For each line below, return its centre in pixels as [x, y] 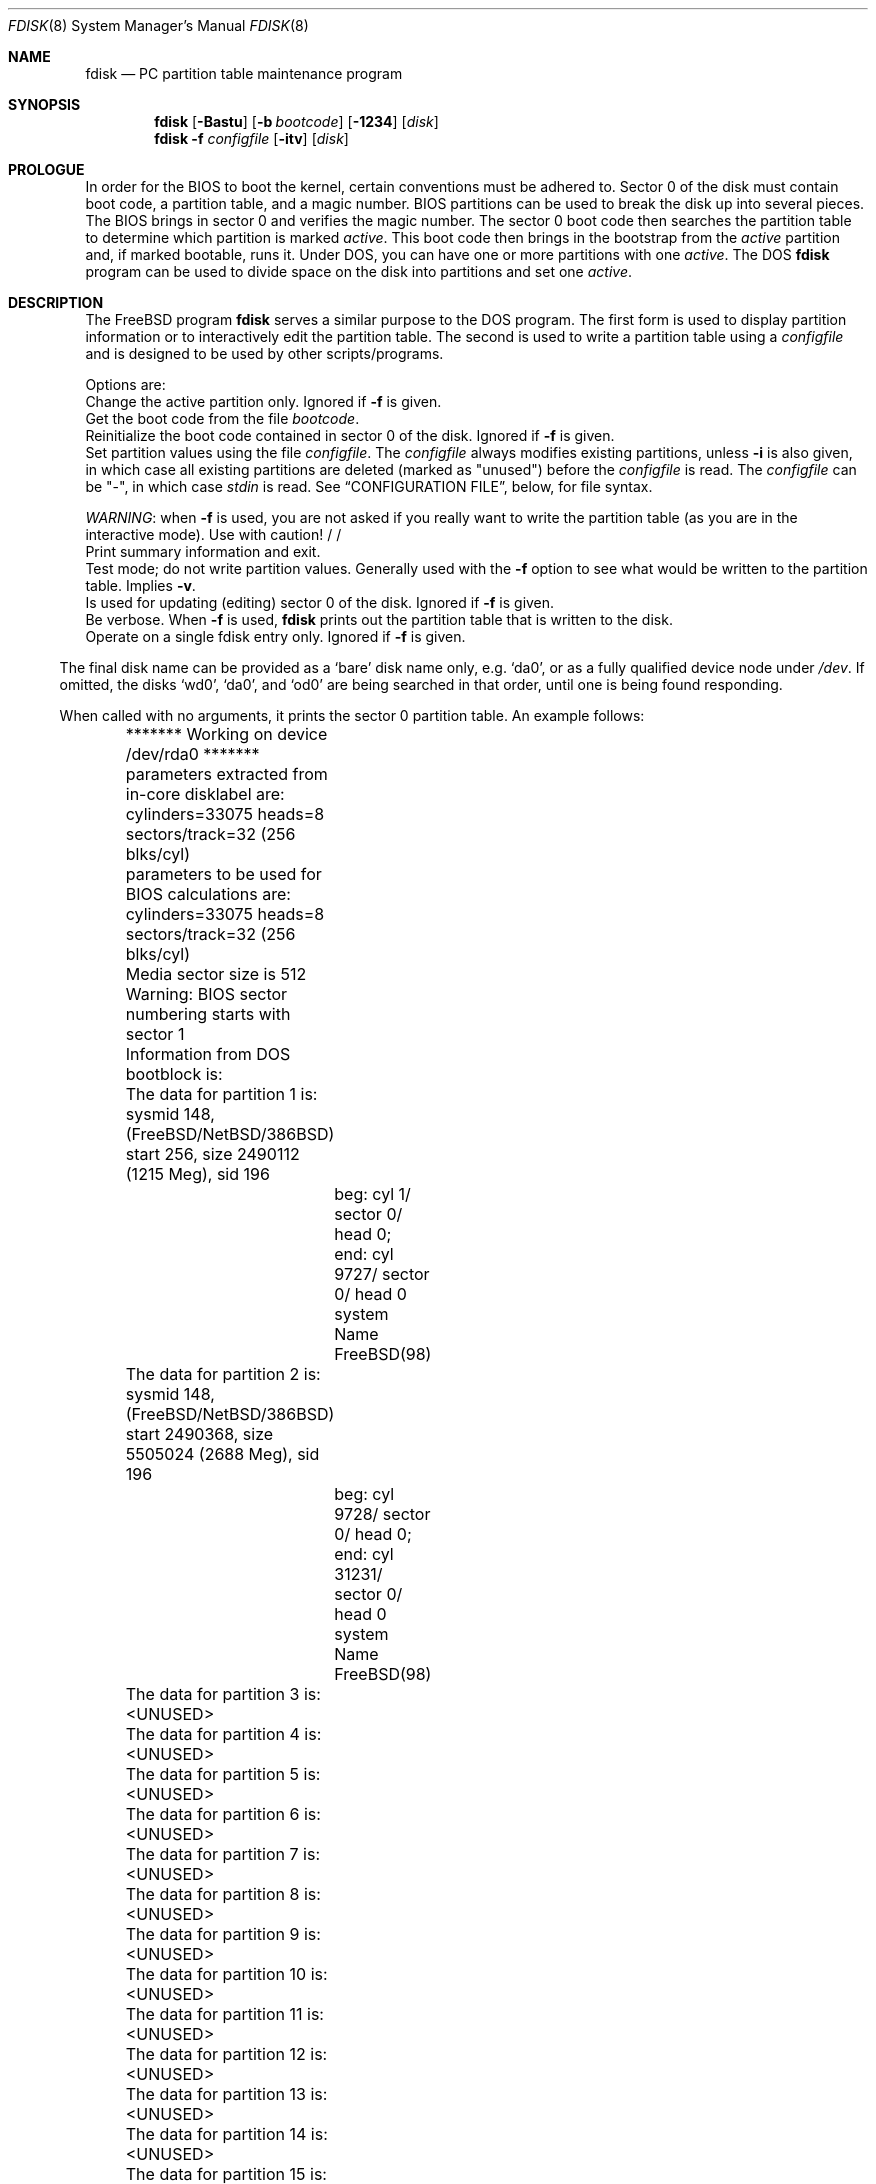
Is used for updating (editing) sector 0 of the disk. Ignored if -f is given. [320, 602]
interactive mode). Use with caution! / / [213, 534]
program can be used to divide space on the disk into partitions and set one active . [358, 271]
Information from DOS [208, 1054]
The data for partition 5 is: [223, 1774]
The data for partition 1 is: [221, 1094]
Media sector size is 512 [216, 974]
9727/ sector [382, 1274]
